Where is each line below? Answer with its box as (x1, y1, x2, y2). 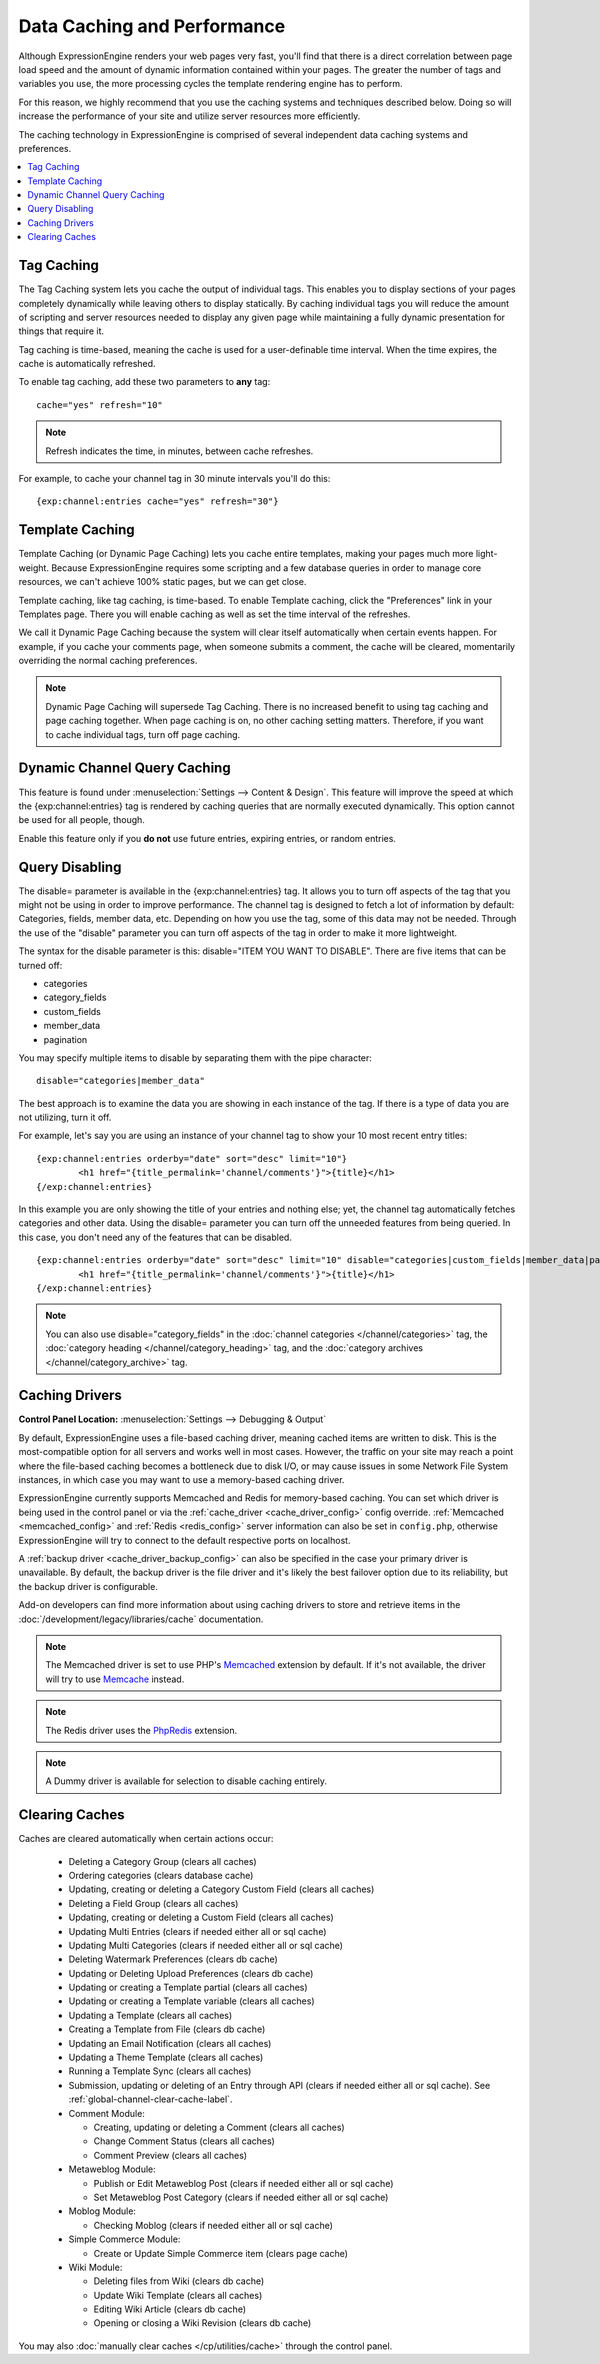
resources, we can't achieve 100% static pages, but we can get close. (18, 576, 307, 588)
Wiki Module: (68, 2261, 123, 2273)
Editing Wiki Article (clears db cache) (93, 2303, 247, 2315)
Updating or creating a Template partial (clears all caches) (68, 1981, 309, 1994)
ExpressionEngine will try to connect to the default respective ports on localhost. (18, 1534, 351, 1546)
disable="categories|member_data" (36, 1075, 205, 1087)
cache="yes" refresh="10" (36, 399, 164, 410)
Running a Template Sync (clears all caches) (68, 2065, 252, 2077)
